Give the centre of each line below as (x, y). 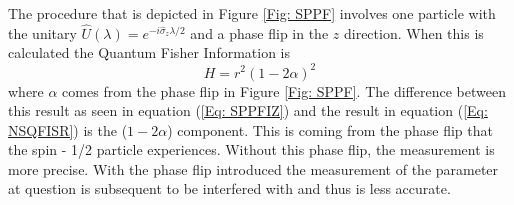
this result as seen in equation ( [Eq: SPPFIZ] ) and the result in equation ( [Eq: (248, 110)
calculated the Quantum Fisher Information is (149, 52)
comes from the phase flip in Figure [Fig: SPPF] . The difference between (284, 90)
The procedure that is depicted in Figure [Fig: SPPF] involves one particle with (252, 13)
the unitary (42, 32)
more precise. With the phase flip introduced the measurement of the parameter (253, 168)
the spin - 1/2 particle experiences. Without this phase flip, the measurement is (251, 149)
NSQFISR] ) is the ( (68, 129)
